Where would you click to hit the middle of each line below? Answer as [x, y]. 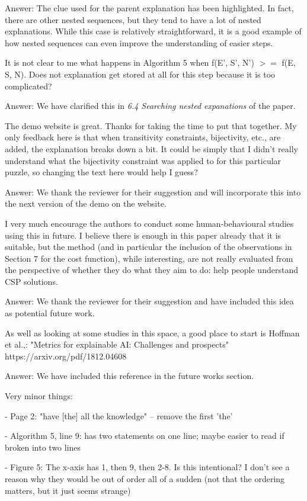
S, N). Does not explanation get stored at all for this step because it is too [140, 74]
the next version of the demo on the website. [86, 203]
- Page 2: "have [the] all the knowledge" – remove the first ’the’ [119, 415]
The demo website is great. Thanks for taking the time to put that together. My [151, 125]
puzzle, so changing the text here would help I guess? [101, 172]
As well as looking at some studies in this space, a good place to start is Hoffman [152, 333]
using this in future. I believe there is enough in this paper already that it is [143, 235]
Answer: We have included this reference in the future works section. [129, 376]
